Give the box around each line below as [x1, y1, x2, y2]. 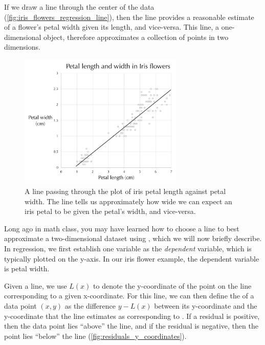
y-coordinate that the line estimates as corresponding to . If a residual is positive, [4, 310, 260, 321]
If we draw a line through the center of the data [4, 2, 154, 12]
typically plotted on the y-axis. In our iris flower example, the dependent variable [4, 253, 259, 264]
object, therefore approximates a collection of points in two [43, 31, 229, 42]
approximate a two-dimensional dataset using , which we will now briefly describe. [4, 233, 262, 244]
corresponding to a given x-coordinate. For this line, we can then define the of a [4, 290, 254, 301]
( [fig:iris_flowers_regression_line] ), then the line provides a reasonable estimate [4, 11, 254, 22]
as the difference [64, 300, 116, 311]
